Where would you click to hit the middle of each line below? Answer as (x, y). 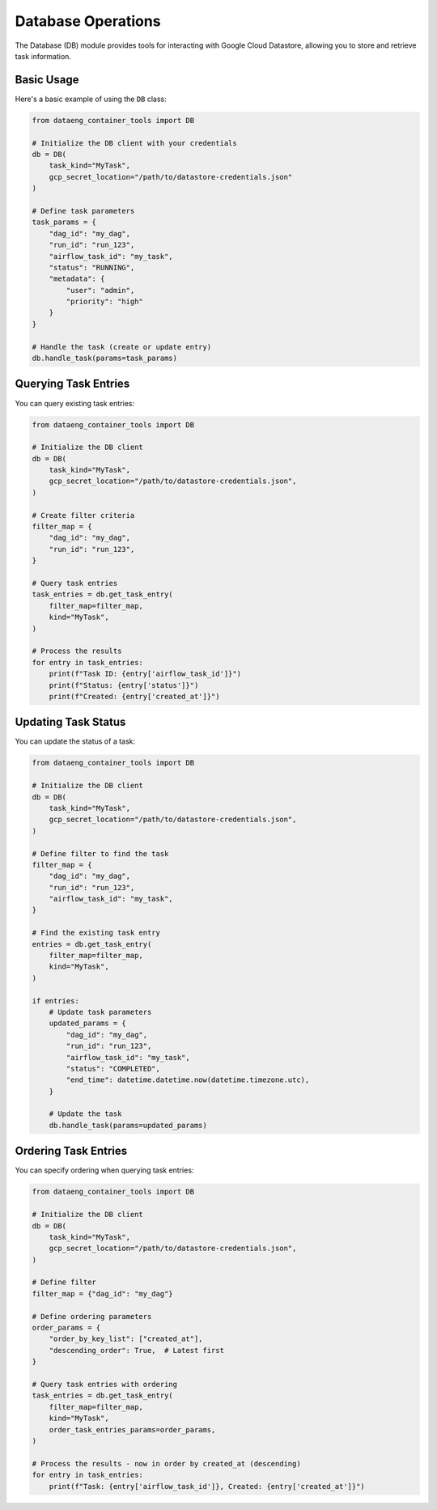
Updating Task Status (70, 722)
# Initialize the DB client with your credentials (135, 143)
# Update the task (85, 1114)
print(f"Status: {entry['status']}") (124, 685)
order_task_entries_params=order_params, (132, 1429)
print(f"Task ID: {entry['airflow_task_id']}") (145, 674)
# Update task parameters (100, 1012)
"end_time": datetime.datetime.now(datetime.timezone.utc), (188, 1080)
